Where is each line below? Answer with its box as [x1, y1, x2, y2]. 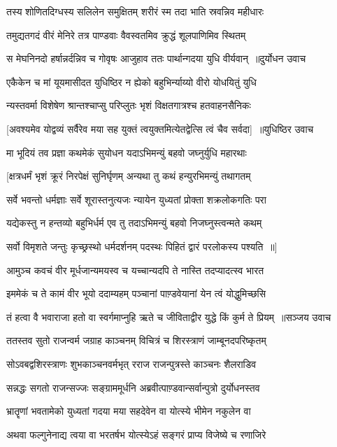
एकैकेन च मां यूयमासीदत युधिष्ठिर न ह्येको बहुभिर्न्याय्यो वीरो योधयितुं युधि [6, 74, 257, 89]
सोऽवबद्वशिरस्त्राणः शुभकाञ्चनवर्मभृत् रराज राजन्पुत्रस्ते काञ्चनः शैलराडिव [6, 356, 257, 371]
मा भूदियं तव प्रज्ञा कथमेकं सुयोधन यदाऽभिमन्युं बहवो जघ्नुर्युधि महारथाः [6, 145, 247, 159]
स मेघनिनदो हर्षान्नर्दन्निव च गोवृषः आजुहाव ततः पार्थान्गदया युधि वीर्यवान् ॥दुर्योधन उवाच [6, 51, 306, 66]
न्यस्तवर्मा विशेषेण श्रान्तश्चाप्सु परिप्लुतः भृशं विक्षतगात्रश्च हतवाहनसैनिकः [6, 98, 251, 113]
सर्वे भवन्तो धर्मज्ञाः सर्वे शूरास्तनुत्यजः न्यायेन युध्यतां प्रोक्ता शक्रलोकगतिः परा [6, 192, 266, 206]
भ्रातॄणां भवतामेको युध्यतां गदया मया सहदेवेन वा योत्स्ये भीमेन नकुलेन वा [6, 404, 251, 418]
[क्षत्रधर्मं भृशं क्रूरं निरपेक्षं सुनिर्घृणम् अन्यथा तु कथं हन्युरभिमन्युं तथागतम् [6, 169, 251, 183]
